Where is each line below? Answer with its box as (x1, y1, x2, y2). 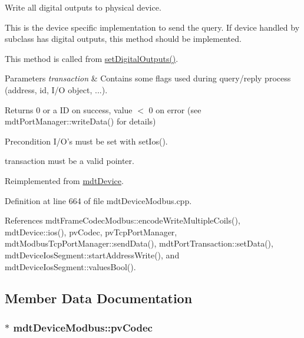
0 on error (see (148, 103, 201, 116)
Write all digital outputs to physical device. (5, 1, 161, 13)
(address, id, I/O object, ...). (5, 83, 108, 96)
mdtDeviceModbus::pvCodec (13, 320, 153, 334)
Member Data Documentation (5, 289, 193, 307)
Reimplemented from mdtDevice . (5, 174, 124, 186)
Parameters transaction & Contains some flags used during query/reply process (5, 72, 291, 84)
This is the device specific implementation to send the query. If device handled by (5, 21, 300, 33)
